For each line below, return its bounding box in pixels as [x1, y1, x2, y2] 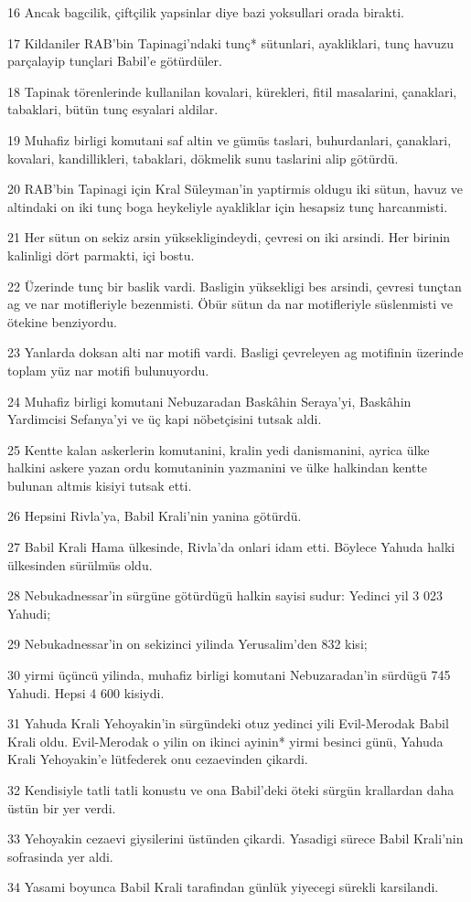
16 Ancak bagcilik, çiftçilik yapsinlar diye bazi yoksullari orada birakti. [7, 3, 404, 21]
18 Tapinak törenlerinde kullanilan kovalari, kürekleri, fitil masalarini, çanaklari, [7, 81, 457, 101]
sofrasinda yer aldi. [7, 846, 113, 865]
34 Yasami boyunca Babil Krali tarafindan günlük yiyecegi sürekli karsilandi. [7, 877, 439, 897]
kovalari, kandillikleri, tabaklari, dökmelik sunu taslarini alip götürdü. [7, 148, 399, 167]
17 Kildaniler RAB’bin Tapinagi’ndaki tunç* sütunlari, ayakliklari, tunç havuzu [7, 33, 454, 52]
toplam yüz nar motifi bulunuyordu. [7, 360, 209, 379]
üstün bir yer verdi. [7, 798, 116, 817]
